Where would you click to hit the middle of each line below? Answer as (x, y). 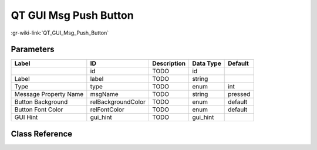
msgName (104, 94)
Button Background (41, 102)
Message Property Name (49, 94)
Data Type (206, 63)
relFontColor (107, 110)
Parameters (33, 50)
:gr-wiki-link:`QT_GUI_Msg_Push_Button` (60, 33)
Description (169, 63)
